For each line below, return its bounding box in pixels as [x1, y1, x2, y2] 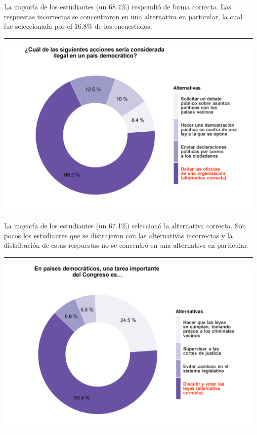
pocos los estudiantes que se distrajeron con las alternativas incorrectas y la [4, 230, 233, 240]
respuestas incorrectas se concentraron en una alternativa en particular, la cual [4, 11, 243, 21]
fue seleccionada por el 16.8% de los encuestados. [4, 21, 152, 31]
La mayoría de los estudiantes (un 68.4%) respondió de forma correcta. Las [4, 1, 231, 11]
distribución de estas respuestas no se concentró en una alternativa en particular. [4, 240, 249, 250]
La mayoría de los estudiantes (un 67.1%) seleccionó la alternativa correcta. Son [4, 220, 246, 231]
